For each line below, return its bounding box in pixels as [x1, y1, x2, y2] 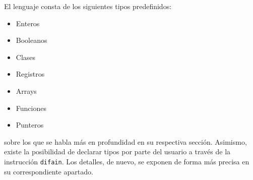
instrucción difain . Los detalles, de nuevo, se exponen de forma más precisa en [4, 156, 249, 166]
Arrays [16, 85, 37, 96]
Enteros [16, 18, 40, 28]
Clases [16, 51, 36, 62]
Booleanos [16, 35, 47, 45]
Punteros [16, 119, 44, 130]
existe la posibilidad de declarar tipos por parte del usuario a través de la [4, 146, 231, 157]
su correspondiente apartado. [4, 166, 93, 176]
